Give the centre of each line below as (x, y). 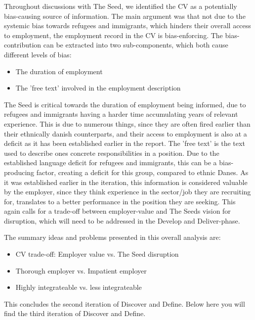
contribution (23, 45)
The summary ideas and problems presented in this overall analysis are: (112, 237)
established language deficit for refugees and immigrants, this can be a (110, 162)
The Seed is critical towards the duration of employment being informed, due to (125, 104)
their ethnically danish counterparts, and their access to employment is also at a (126, 133)
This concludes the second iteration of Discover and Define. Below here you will (125, 303)
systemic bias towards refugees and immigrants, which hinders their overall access (127, 25)
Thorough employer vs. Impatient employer (81, 270)
